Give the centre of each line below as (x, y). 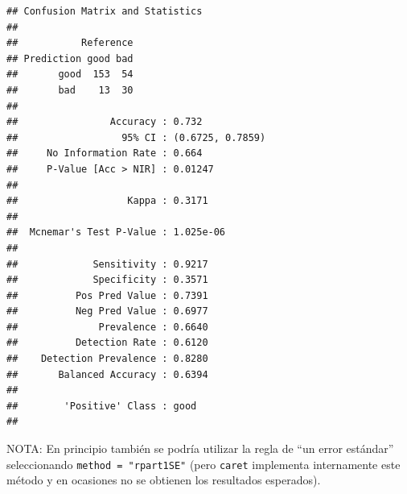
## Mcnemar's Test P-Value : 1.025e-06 (116, 232)
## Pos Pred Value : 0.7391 (107, 295)
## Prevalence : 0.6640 (107, 327)
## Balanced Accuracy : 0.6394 (107, 374)
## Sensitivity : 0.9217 (107, 264)
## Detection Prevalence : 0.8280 (107, 359)
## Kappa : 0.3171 (107, 201)
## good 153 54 (70, 75)
